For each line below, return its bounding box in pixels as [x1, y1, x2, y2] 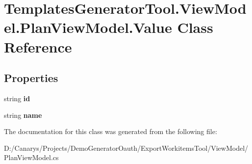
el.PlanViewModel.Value [4, 17, 172, 37]
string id [4, 93, 30, 103]
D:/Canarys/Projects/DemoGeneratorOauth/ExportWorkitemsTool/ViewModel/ [4, 142, 249, 153]
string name [4, 109, 42, 120]
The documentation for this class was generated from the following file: [4, 126, 217, 137]
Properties [4, 70, 58, 85]
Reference [4, 36, 72, 56]
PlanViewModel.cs [4, 152, 59, 163]
